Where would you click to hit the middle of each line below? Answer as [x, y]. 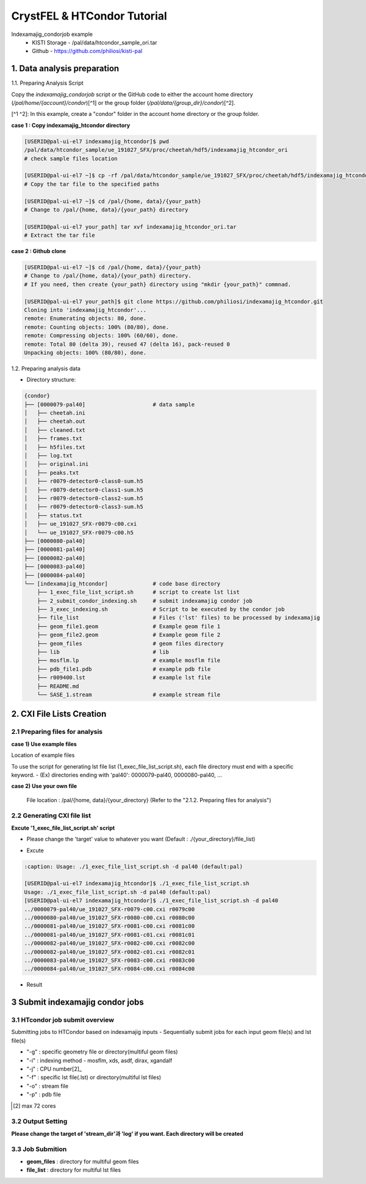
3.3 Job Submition [39, 1149]
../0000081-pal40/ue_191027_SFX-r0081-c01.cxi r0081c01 [109, 935]
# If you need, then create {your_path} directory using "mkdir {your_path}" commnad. [158, 284]
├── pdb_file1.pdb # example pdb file [124, 669]
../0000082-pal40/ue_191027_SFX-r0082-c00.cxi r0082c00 [109, 943]
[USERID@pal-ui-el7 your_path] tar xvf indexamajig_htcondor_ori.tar [130, 227]
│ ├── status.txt [53, 515]
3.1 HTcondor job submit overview [63, 1020]
